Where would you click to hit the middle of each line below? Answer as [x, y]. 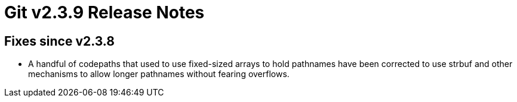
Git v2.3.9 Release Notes [104, 12]
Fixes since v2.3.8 [59, 41]
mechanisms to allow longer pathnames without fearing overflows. [159, 74]
